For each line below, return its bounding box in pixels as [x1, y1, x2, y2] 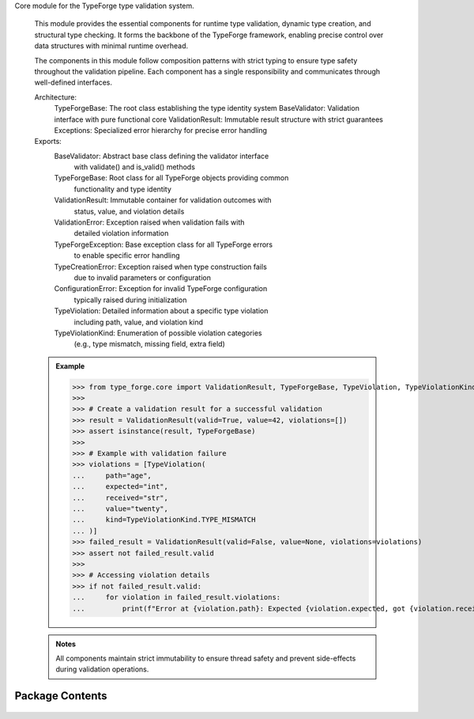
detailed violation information [73, 229, 169, 238]
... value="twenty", [72, 505, 169, 513]
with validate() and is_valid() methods [73, 162, 195, 172]
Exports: [34, 137, 62, 146]
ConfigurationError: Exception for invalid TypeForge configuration [54, 284, 268, 293]
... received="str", [72, 493, 169, 502]
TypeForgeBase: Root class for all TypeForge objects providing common [54, 173, 289, 183]
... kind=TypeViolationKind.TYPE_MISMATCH [72, 515, 256, 524]
